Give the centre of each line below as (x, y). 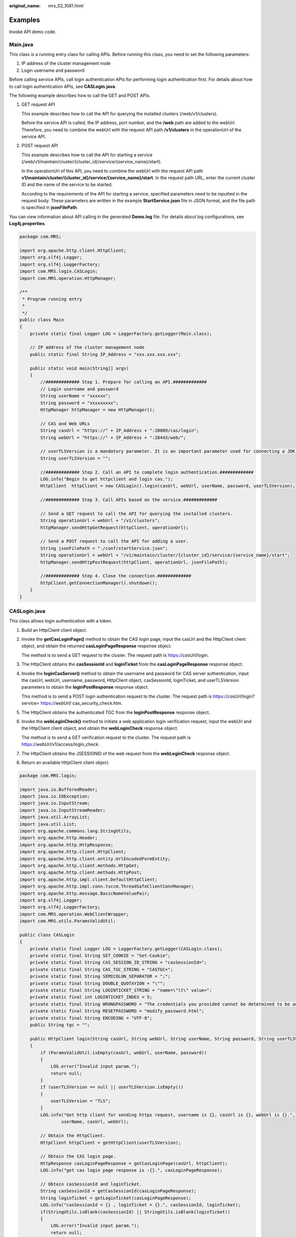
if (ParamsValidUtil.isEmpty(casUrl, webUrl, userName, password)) (124, 1052)
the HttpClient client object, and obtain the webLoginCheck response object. (100, 728)
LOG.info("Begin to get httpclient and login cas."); (107, 479)
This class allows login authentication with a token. (61, 621)
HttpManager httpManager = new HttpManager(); (97, 410)
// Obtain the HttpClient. (73, 1136)
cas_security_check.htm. (97, 703)
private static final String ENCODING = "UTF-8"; (91, 1018)
